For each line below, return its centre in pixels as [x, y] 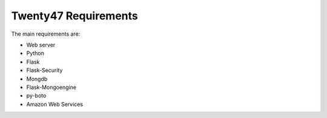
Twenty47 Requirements [75, 16]
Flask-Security [45, 70]
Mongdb [37, 79]
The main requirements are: [46, 34]
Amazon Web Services [55, 104]
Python [35, 53]
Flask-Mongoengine [51, 87]
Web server [41, 45]
